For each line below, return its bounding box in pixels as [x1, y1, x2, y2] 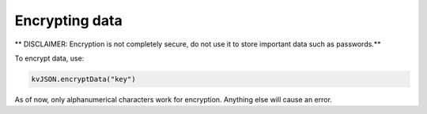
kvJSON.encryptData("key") [31, 75, 136, 83]
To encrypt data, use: [14, 53, 85, 63]
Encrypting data [14, 12, 123, 29]
